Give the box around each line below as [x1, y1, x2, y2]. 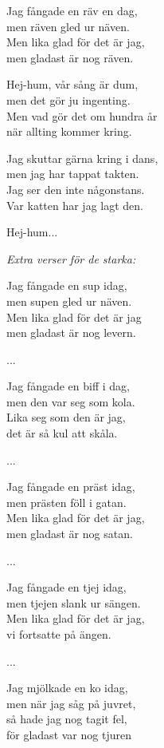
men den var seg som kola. [6, 393, 135, 410]
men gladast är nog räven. [6, 49, 134, 65]
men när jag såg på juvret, [6, 695, 136, 711]
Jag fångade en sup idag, [6, 277, 127, 294]
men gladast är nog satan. [6, 525, 133, 542]
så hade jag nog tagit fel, [6, 710, 127, 727]
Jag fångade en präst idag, [6, 478, 135, 495]
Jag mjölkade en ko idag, [6, 679, 128, 696]
